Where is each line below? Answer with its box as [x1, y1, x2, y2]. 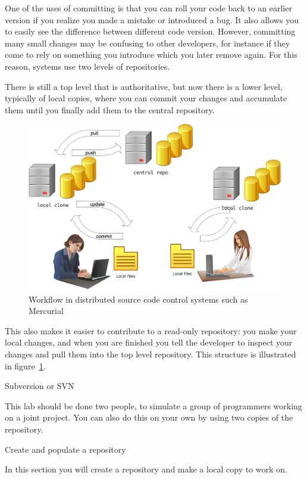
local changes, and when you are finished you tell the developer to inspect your [5, 336, 293, 349]
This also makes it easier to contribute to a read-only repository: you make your [5, 324, 297, 337]
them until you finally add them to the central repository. [5, 103, 215, 116]
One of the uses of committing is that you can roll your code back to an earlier [5, 2, 292, 14]
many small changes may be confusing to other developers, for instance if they [5, 36, 290, 49]
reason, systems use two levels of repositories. [5, 60, 170, 72]
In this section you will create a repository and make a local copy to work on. [5, 463, 287, 475]
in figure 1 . [5, 359, 46, 372]
